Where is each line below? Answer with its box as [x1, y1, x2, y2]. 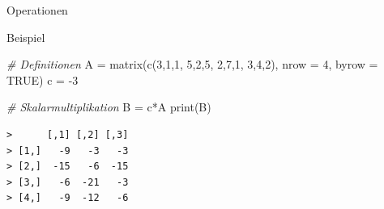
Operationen [6, 2, 68, 18]
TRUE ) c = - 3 [6, 71, 79, 88]
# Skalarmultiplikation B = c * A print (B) [6, 98, 211, 115]
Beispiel [6, 28, 45, 45]
